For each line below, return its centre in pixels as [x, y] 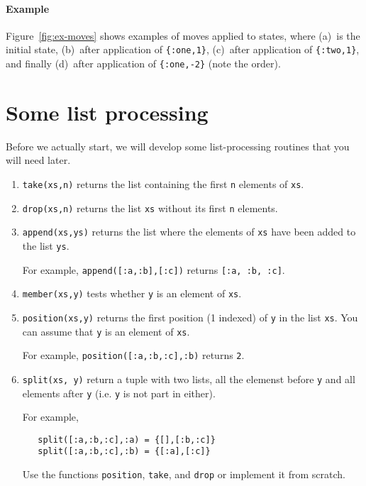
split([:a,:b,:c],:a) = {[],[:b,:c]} [127, 440]
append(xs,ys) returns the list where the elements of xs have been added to [189, 232]
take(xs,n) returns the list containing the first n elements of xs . [163, 184]
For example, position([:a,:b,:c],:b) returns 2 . [133, 355]
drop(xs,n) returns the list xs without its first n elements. [150, 208]
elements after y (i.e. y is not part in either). [119, 393]
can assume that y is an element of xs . [106, 331]
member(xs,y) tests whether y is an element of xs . [132, 293]
